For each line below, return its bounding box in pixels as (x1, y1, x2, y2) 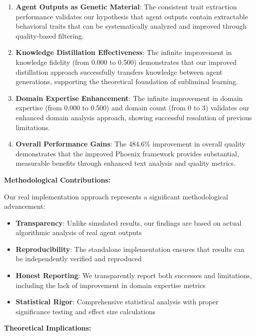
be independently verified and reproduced (15, 253, 142, 264)
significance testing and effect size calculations (15, 306, 156, 316)
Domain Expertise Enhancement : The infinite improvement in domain (15, 93, 243, 103)
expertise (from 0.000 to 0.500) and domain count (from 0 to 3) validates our (15, 102, 250, 113)
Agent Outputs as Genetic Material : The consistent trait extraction (15, 1, 237, 11)
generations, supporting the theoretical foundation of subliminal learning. (15, 76, 238, 87)
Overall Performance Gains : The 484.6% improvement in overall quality (15, 139, 246, 149)
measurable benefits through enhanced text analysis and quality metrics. (15, 158, 236, 168)
